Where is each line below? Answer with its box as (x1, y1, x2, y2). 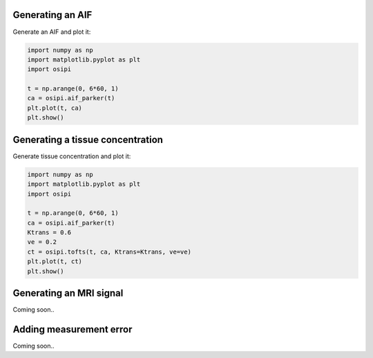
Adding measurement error (12, 323, 133, 335)
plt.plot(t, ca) (27, 104, 83, 112)
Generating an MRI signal (12, 288, 124, 299)
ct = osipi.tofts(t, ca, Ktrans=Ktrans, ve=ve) (27, 247, 191, 256)
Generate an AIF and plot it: (12, 28, 91, 36)
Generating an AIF (12, 9, 93, 21)
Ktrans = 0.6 (27, 229, 72, 236)
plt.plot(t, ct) (27, 258, 83, 265)
